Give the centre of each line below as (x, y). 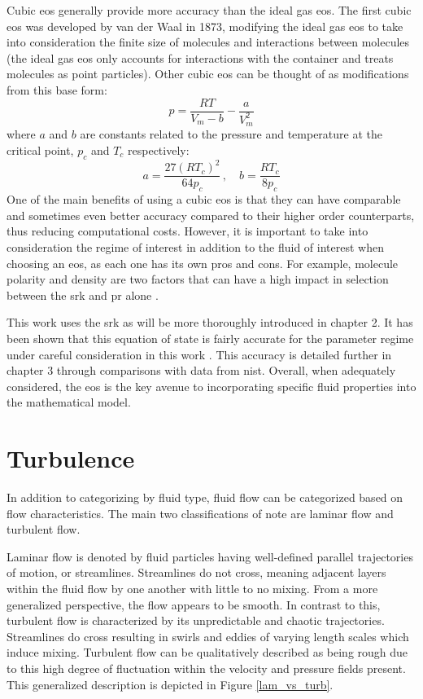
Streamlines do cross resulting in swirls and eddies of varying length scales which (208, 636)
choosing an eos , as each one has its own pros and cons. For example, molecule (203, 263)
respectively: (159, 150)
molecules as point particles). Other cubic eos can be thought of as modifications (208, 74)
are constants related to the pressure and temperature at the (231, 134)
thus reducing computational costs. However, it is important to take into (188, 231)
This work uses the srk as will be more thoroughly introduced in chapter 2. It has (210, 322)
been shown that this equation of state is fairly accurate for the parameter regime (210, 338)
